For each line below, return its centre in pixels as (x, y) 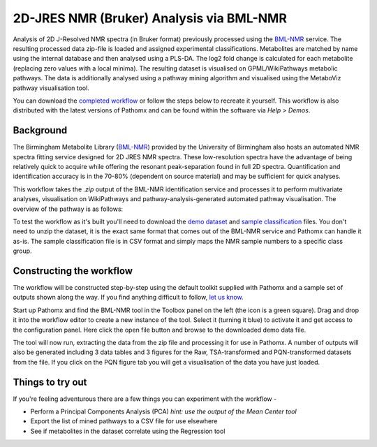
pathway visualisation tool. (51, 88)
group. (22, 251)
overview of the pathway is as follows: (68, 209)
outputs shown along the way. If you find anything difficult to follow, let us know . (128, 298)
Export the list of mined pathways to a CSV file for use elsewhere (124, 421)
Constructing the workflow (73, 271)
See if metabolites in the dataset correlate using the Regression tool (128, 431)
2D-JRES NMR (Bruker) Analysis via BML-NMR (150, 18)
